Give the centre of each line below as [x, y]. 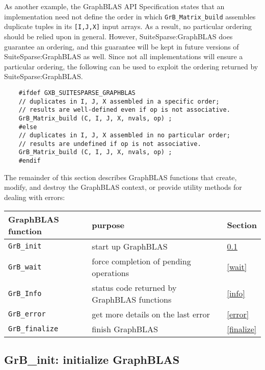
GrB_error [27, 314]
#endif [30, 161]
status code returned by [134, 287]
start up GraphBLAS [130, 246]
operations [110, 273]
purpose [108, 225]
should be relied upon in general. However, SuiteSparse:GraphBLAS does [118, 36]
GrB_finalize [33, 329]
